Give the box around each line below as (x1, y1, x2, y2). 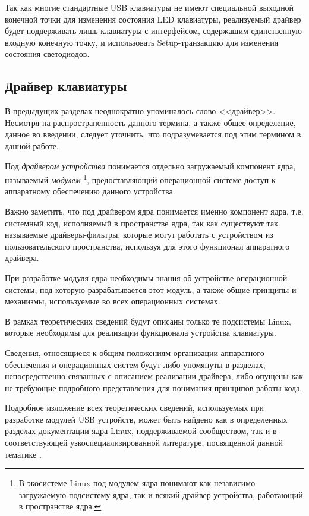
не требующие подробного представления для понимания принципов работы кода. (5, 381, 302, 394)
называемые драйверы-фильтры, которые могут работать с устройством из (5, 228, 273, 241)
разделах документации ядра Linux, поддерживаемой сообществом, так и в (5, 424, 277, 437)
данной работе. (5, 139, 59, 152)
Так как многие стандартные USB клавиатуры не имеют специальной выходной (5, 1, 294, 13)
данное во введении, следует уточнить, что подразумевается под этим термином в (5, 128, 301, 140)
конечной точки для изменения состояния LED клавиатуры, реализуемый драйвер (5, 12, 301, 25)
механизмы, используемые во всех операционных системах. (5, 295, 220, 307)
